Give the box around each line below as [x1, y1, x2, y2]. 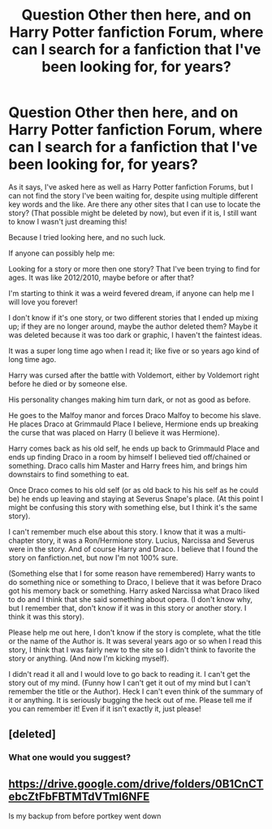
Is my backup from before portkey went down [8, 811, 162, 821]
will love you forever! [8, 297, 79, 307]
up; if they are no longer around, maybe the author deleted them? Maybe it [8, 321, 258, 331]
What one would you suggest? [8, 752, 132, 763]
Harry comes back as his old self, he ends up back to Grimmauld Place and [8, 443, 260, 453]
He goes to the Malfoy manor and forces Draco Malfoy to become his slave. [8, 410, 261, 420]
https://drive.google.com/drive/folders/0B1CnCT [8, 777, 264, 791]
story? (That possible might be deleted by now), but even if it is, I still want [8, 207, 257, 217]
